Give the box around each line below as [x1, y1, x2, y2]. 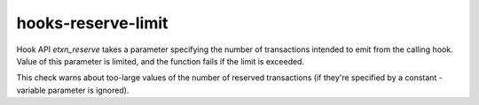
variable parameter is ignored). [16, 85, 130, 95]
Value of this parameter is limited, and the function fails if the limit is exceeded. [16, 56, 305, 66]
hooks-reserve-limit [16, 13, 169, 33]
